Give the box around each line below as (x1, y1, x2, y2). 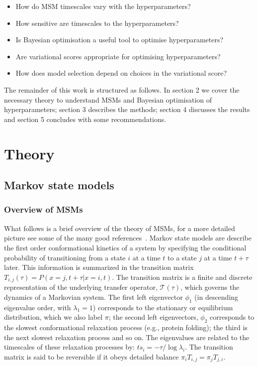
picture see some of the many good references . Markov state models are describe (4, 233, 252, 243)
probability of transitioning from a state (4, 252, 126, 262)
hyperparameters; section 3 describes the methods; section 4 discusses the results (4, 104, 250, 115)
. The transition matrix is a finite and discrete (112, 271, 253, 282)
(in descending (194, 291, 239, 302)
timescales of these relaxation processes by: (4, 342, 135, 352)
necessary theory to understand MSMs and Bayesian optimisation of (4, 94, 212, 105)
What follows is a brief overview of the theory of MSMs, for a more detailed (4, 223, 235, 233)
